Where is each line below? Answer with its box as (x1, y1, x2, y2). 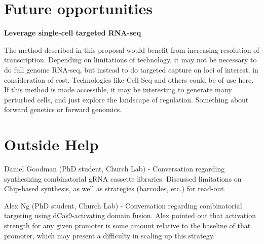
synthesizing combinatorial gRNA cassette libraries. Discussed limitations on (4, 173, 242, 184)
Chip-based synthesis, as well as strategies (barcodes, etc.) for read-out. (4, 183, 226, 194)
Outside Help (4, 134, 99, 155)
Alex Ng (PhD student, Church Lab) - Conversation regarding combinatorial (4, 200, 242, 211)
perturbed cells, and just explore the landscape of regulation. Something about (4, 94, 249, 104)
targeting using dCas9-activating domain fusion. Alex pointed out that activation (4, 210, 256, 221)
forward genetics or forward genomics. (4, 104, 122, 115)
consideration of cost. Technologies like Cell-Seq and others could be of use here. (4, 74, 254, 85)
